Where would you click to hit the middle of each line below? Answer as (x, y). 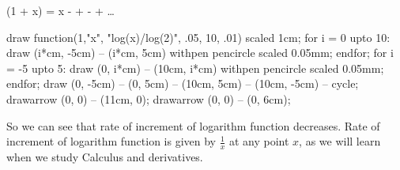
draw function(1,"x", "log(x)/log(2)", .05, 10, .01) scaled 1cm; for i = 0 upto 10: (198, 37)
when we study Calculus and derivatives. (105, 156)
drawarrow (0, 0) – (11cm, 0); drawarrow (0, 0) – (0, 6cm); (149, 98)
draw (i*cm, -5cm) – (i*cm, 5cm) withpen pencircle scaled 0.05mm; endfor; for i (200, 53)
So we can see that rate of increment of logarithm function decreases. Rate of (193, 125)
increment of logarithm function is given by (111, 141)
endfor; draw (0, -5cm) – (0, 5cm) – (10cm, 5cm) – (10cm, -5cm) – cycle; (183, 83)
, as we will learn (340, 141)
